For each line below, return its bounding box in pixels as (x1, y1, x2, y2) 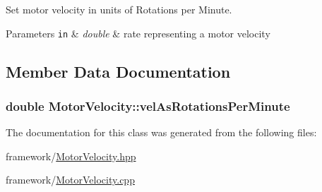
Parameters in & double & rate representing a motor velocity (6, 25, 270, 40)
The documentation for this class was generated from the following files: (6, 125, 317, 140)
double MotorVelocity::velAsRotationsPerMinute (6, 97, 290, 114)
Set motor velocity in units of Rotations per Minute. (6, 2, 232, 16)
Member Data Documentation (6, 60, 231, 82)
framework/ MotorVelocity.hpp (6, 148, 136, 163)
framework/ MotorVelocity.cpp (6, 172, 135, 187)
